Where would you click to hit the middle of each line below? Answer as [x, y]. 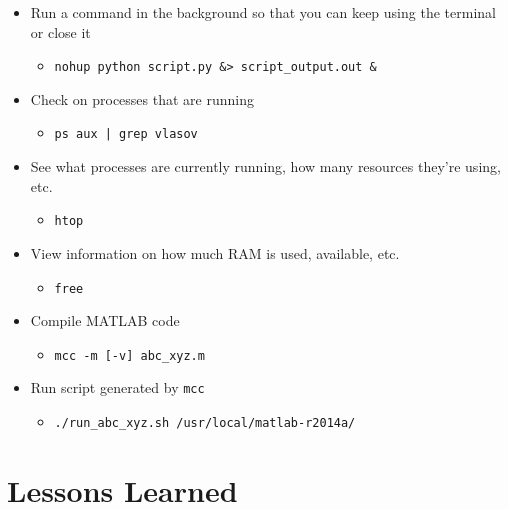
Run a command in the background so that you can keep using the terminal [263, 12]
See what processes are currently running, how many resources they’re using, [265, 166]
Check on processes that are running [142, 98]
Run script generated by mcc [117, 387]
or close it [60, 31]
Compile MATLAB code [105, 320]
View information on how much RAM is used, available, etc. [215, 252]
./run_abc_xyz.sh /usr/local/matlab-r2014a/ [205, 423]
